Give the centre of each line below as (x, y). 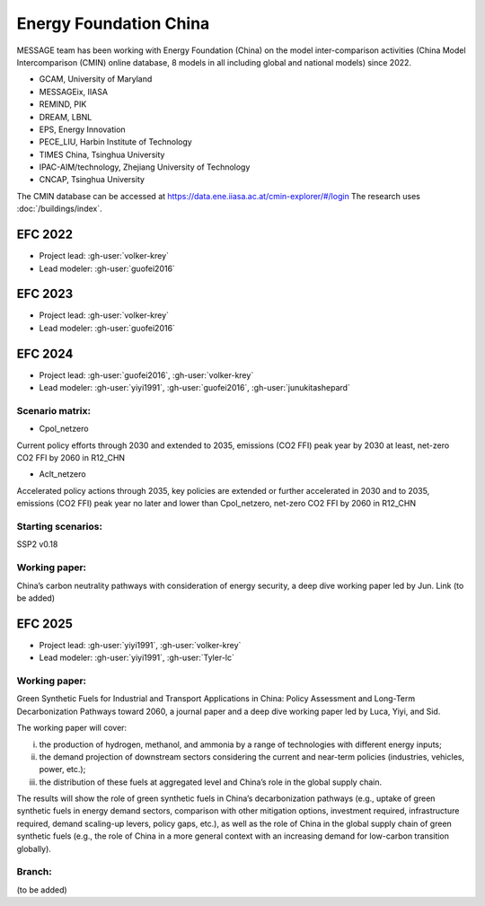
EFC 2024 (45, 353)
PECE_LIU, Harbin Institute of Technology (115, 142)
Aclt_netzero (62, 474)
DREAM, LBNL (66, 117)
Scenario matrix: (54, 410)
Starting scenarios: (60, 526)
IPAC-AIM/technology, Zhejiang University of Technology (145, 167)
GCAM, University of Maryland (96, 79)
